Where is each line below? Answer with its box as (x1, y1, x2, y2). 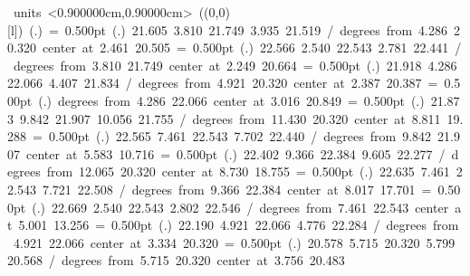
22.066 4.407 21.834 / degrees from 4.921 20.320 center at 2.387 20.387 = (7, 73, 438, 92)
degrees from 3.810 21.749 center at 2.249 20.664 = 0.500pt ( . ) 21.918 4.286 (13, 55, 457, 74)
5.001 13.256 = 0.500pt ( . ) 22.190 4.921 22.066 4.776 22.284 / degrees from (18, 215, 459, 234)
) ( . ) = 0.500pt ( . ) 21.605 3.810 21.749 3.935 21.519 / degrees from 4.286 (17, 20, 447, 39)
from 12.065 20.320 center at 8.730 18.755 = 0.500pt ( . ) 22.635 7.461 (46, 162, 450, 181)
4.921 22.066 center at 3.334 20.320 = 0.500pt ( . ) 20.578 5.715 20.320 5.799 (13, 233, 456, 252)
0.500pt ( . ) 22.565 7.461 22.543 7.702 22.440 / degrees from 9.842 (48, 127, 432, 146)
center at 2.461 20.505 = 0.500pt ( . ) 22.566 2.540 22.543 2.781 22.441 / (42, 38, 462, 57)
